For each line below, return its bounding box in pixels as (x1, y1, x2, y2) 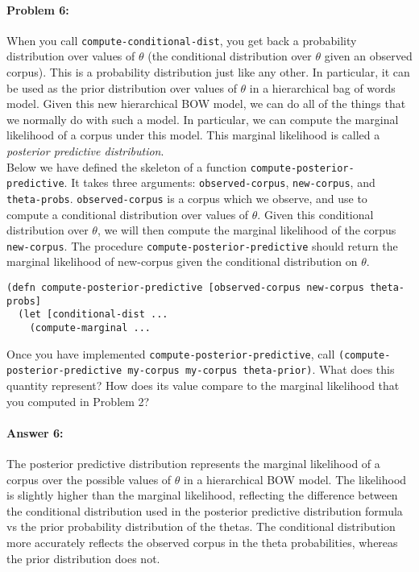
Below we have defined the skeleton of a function (6, 158, 247, 175)
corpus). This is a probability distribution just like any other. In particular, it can (6, 64, 410, 81)
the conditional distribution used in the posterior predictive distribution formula (6, 502, 403, 519)
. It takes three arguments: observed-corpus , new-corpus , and (64, 174, 375, 191)
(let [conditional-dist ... (18, 309, 168, 321)
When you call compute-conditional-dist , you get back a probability (6, 31, 357, 48)
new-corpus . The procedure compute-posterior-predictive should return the (6, 237, 398, 254)
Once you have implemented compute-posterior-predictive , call (6, 345, 335, 362)
